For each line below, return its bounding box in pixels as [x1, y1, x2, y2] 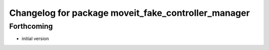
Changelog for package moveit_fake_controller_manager [9, 7, 250, 18]
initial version [21, 36, 49, 42]
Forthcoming [9, 22, 53, 31]
